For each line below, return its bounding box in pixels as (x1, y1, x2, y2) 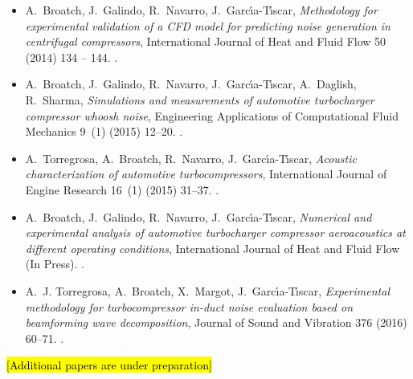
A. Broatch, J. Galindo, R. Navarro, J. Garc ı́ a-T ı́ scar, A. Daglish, (25, 75, 357, 92)
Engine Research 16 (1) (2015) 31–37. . (25, 181, 219, 198)
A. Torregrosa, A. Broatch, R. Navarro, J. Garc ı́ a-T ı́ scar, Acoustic (25, 149, 357, 166)
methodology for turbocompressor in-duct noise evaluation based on (25, 298, 354, 315)
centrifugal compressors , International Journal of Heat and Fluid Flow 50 (25, 33, 386, 50)
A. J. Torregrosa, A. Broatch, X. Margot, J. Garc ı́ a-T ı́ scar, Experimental (25, 282, 390, 299)
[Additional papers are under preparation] (6, 357, 212, 373)
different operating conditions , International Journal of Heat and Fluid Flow (25, 239, 400, 256)
